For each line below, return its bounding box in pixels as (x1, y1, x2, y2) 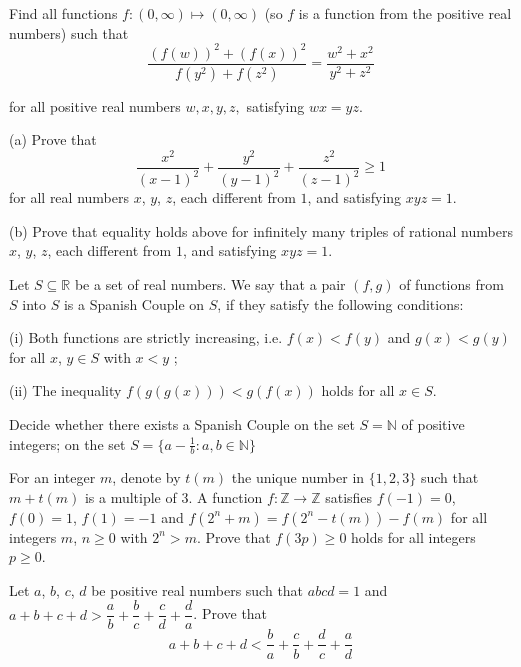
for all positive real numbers (9, 95, 181, 116)
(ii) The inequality (9, 380, 122, 401)
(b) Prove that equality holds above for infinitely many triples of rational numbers (9, 220, 513, 241)
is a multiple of (84, 487, 177, 508)
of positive (401, 414, 465, 435)
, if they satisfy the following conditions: (217, 293, 464, 314)
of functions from (399, 274, 504, 295)
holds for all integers (351, 526, 476, 547)
